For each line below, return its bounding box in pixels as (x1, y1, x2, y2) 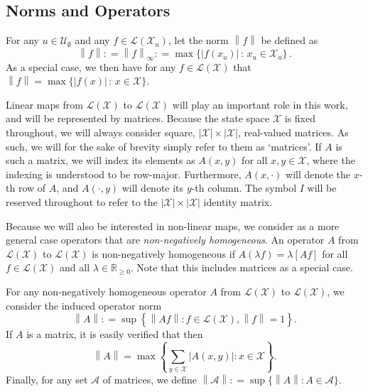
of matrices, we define (102, 371, 197, 386)
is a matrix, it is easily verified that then (26, 327, 203, 342)
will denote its (121, 180, 184, 195)
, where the (306, 153, 355, 168)
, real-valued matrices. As (237, 124, 349, 139)
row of (18, 180, 46, 195)
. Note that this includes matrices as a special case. (130, 260, 353, 275)
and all (60, 260, 90, 275)
